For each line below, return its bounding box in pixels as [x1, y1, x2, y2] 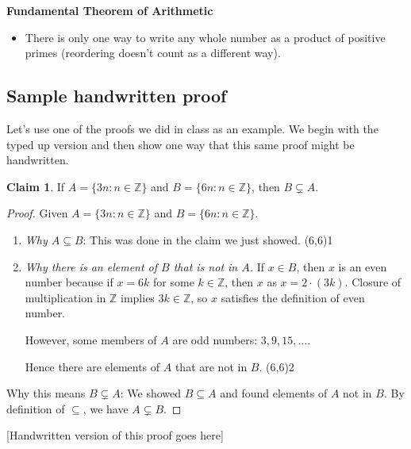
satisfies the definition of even [221, 289, 365, 305]
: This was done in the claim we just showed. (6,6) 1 [83, 231, 333, 248]
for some [153, 274, 194, 290]
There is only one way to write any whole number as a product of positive [25, 29, 386, 45]
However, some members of [25, 331, 157, 347]
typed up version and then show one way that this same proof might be [6, 136, 355, 152]
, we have [83, 400, 129, 416]
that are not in [175, 358, 248, 374]
